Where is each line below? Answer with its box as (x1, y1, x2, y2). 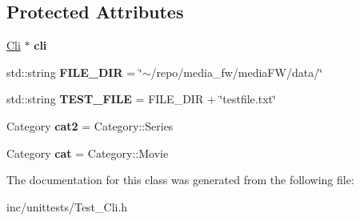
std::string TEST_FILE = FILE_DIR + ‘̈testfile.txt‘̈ (6, 90, 276, 107)
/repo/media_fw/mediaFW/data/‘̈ (150, 63, 323, 80)
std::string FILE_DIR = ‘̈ (6, 63, 142, 80)
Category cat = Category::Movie (6, 144, 169, 161)
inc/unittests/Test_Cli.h (6, 198, 128, 215)
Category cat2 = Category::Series (6, 117, 174, 134)
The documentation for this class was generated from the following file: (6, 171, 354, 188)
